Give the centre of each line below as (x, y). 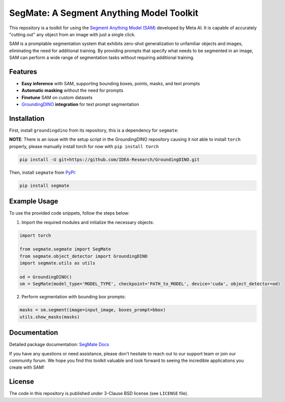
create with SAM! (27, 367)
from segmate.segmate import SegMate (65, 249)
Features (23, 72)
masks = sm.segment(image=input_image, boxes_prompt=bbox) (93, 310)
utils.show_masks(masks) (50, 317)
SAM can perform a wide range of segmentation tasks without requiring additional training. (102, 57)
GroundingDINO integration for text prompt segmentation (80, 105)
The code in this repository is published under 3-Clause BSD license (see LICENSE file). (99, 394)
